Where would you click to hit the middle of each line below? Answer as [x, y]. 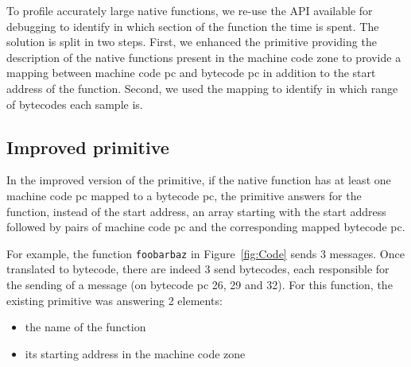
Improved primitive [88, 147]
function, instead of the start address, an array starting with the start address [196, 211]
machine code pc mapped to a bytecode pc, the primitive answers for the [184, 195]
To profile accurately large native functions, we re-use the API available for [190, 10]
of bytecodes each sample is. [75, 104]
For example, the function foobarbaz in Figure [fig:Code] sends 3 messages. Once [205, 253]
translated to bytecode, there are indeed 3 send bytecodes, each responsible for [198, 269]
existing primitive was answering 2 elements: [114, 300]
